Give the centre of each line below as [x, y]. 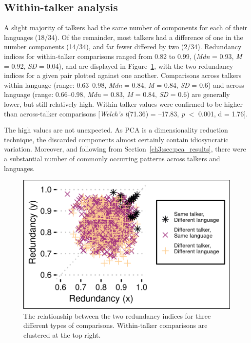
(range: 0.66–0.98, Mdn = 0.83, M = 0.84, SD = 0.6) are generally [131, 94]
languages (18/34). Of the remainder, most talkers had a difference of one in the [124, 37]
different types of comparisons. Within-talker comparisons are [116, 325]
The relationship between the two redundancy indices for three [117, 315]
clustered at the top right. [62, 334]
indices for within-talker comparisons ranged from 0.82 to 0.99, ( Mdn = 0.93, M [123, 56]
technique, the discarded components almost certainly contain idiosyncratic [116, 139]
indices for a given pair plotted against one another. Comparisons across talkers [123, 75]
